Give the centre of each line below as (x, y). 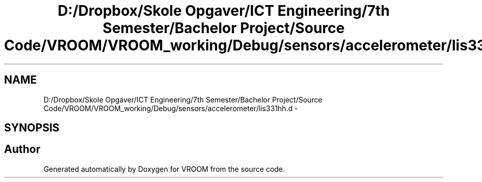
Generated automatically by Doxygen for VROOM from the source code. (164, 169)
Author (22, 149)
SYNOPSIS (32, 128)
